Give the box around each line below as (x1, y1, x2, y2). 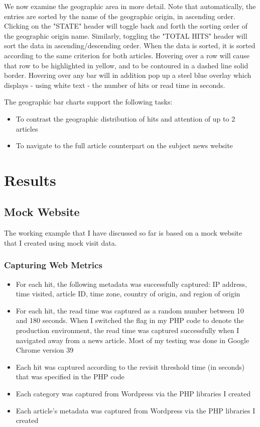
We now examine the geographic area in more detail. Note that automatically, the (4, 1, 256, 11)
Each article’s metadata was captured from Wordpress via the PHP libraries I (16, 405, 255, 415)
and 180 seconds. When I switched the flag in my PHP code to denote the (16, 315, 244, 326)
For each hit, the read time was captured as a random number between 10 (16, 305, 244, 315)
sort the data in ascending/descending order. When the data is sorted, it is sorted (4, 40, 255, 51)
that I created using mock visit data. (4, 237, 117, 248)
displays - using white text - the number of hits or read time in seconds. (4, 79, 225, 90)
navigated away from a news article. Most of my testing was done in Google (16, 335, 249, 345)
